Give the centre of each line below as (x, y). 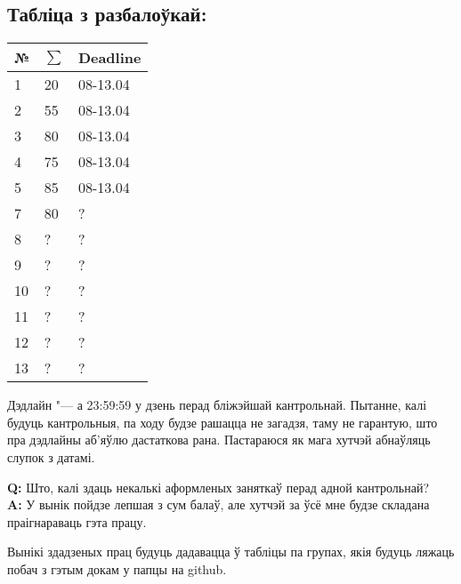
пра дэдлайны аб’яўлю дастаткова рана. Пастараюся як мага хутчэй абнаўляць (219, 440)
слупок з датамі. (51, 456)
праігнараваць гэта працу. (77, 521)
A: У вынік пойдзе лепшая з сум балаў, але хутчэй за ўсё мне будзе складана (218, 504)
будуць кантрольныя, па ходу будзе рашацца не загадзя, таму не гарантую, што (222, 422)
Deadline (109, 58)
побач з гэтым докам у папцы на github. (117, 568)
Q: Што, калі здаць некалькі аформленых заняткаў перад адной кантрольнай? (218, 487)
